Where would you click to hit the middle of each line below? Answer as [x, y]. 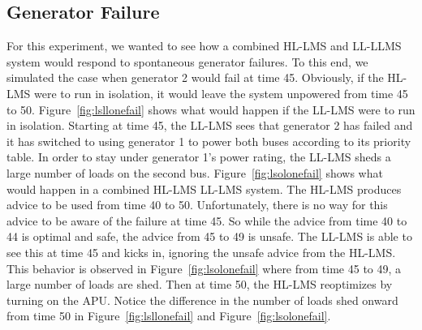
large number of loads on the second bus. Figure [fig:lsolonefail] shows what [195, 172]
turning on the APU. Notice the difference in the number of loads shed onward [202, 300]
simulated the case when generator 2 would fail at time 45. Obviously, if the [195, 77]
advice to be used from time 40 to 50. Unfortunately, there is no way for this [197, 205]
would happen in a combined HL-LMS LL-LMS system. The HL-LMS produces [204, 189]
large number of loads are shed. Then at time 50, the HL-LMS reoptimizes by [200, 284]
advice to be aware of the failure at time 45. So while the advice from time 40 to [207, 220]
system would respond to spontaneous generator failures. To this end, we [187, 61]
